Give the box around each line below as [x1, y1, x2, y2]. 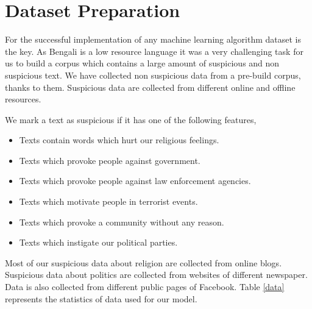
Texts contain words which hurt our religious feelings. [19, 133, 219, 146]
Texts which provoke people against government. [19, 154, 200, 166]
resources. [5, 93, 41, 105]
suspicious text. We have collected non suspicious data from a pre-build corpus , [5, 68, 301, 81]
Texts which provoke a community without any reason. [19, 215, 224, 228]
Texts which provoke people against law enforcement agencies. [19, 174, 251, 187]
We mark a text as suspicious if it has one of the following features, [5, 113, 257, 126]
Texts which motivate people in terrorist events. [19, 195, 198, 208]
